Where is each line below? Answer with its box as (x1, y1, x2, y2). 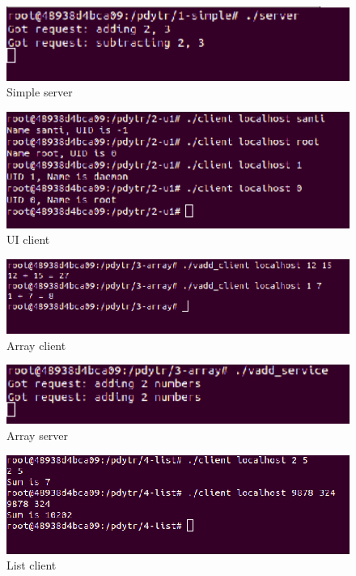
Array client (6, 336, 66, 353)
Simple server (6, 83, 73, 100)
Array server (6, 426, 69, 443)
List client (6, 557, 57, 574)
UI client (6, 231, 50, 248)
